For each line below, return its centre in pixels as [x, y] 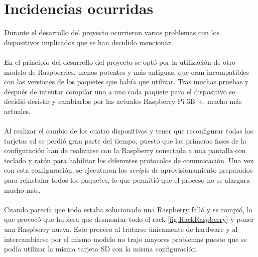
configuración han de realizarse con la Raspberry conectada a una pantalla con [125, 150]
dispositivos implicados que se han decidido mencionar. [89, 42]
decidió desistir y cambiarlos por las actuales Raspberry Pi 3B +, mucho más [123, 101]
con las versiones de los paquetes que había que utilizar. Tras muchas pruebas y [126, 82]
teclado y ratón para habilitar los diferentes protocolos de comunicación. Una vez [129, 160]
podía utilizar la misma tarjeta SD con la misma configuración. [101, 249]
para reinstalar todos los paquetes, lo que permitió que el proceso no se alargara [127, 180]
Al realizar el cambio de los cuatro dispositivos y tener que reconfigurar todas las [129, 131]
